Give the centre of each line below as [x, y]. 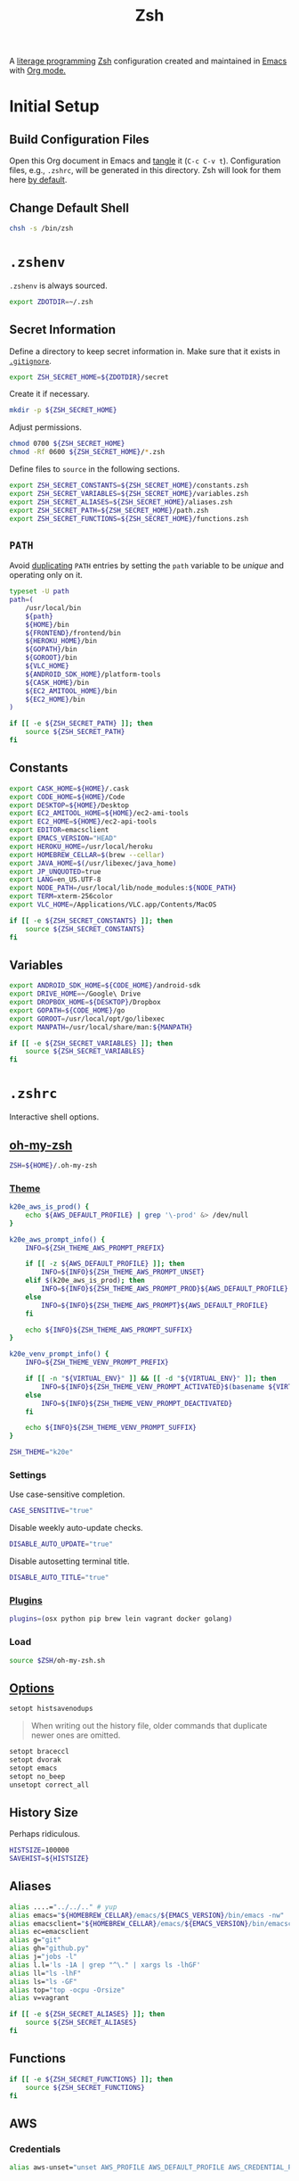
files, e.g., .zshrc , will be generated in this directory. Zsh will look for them [145, 170]
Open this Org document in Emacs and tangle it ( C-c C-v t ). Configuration [145, 161]
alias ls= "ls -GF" [43, 1981]
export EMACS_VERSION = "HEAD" [63, 839]
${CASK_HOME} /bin [57, 682]
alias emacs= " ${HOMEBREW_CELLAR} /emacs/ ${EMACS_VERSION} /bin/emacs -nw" [147, 1915]
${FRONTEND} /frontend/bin [73, 633]
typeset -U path [39, 591]
